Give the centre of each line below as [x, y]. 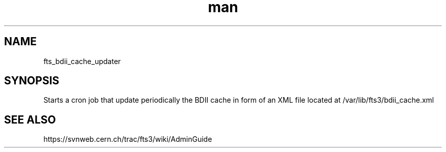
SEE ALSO [30, 119]
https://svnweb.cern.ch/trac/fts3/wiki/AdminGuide [128, 139]
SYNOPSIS [32, 81]
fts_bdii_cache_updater [82, 61]
